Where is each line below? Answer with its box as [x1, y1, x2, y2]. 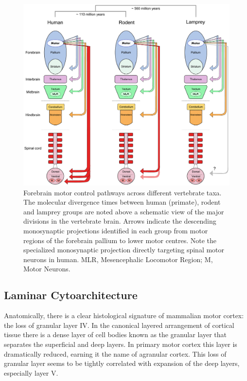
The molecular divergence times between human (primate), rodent [23, 197, 221, 207]
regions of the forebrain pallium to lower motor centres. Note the [23, 235, 217, 245]
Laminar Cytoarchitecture [4, 287, 138, 303]
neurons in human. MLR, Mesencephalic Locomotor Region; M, [23, 254, 213, 264]
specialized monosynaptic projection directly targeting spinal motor [23, 245, 225, 255]
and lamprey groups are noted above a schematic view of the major [23, 206, 224, 216]
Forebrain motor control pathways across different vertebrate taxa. [23, 187, 222, 197]
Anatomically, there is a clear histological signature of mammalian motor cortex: [4, 310, 244, 321]
